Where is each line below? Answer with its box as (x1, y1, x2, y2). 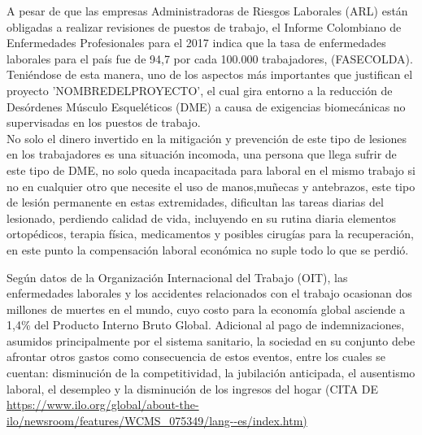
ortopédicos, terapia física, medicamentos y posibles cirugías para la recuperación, (7, 225, 414, 242)
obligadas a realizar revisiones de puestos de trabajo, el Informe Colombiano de (7, 18, 402, 35)
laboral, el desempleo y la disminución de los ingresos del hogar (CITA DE (7, 380, 379, 397)
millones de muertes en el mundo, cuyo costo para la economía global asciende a (7, 300, 406, 317)
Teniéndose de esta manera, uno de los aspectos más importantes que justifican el (7, 66, 413, 83)
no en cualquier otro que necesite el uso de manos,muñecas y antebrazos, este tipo (7, 177, 415, 194)
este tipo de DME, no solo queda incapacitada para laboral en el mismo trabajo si (7, 161, 415, 178)
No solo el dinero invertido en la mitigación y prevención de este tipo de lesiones (7, 129, 407, 146)
